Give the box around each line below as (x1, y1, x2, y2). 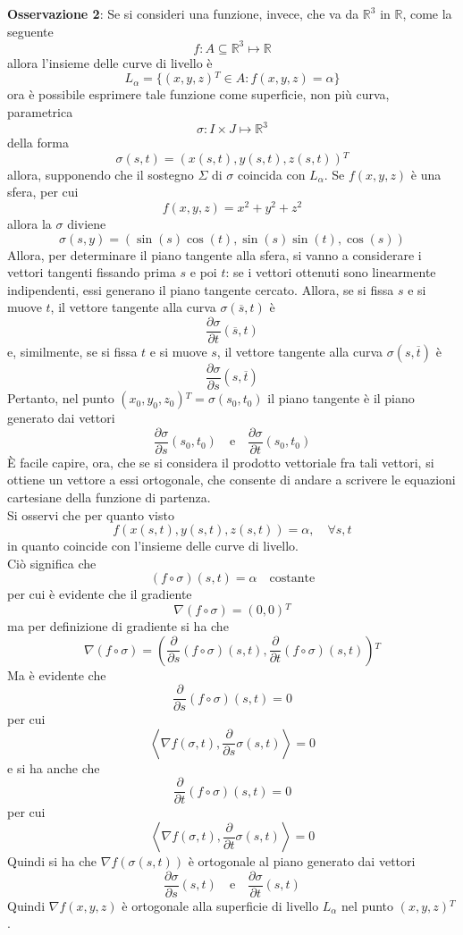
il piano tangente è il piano (267, 389, 415, 408)
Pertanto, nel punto (7, 389, 114, 408)
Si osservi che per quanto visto (7, 505, 174, 524)
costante (269, 572, 316, 585)
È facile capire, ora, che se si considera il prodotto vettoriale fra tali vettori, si (7, 452, 434, 471)
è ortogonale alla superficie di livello (122, 896, 319, 914)
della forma (7, 133, 69, 152)
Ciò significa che (7, 553, 97, 572)
